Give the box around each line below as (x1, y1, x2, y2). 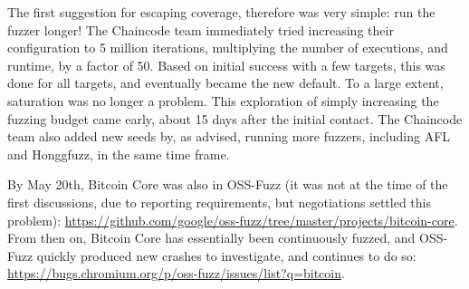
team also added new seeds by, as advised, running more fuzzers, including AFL (7, 127, 451, 146)
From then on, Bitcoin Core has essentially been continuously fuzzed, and (7, 228, 416, 247)
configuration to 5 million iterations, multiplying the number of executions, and (7, 38, 448, 57)
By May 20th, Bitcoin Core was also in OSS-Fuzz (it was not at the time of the (7, 175, 448, 194)
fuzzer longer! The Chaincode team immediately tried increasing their (7, 20, 394, 39)
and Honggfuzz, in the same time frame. (7, 144, 230, 163)
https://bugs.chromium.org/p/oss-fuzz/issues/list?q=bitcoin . (7, 264, 345, 283)
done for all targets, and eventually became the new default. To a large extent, (7, 73, 444, 92)
